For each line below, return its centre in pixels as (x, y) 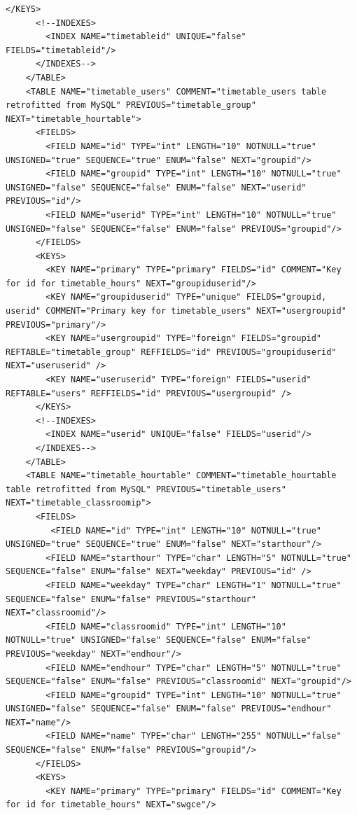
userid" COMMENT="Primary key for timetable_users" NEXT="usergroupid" (176, 311)
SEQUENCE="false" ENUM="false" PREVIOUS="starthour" (131, 599)
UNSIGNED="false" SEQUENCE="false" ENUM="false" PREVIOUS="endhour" (169, 709)
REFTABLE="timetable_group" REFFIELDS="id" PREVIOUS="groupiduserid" (171, 352)
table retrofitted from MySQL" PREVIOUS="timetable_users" (146, 489)
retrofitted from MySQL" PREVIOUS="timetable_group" (131, 105)
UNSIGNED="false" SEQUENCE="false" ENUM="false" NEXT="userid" (156, 187)
